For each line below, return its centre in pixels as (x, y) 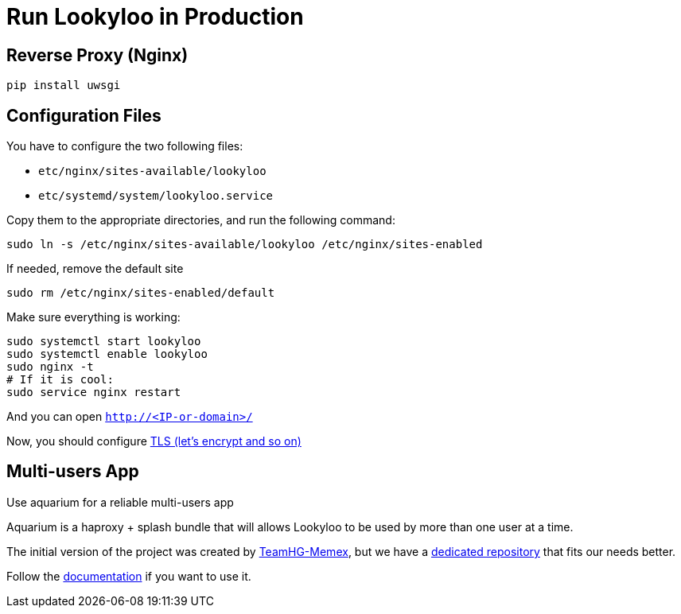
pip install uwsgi (64, 85)
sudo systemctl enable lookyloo (107, 354)
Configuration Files (84, 115)
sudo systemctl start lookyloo (104, 342)
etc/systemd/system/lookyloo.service (156, 196)
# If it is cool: (60, 380)
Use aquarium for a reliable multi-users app (120, 502)
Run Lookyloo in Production (155, 17)
